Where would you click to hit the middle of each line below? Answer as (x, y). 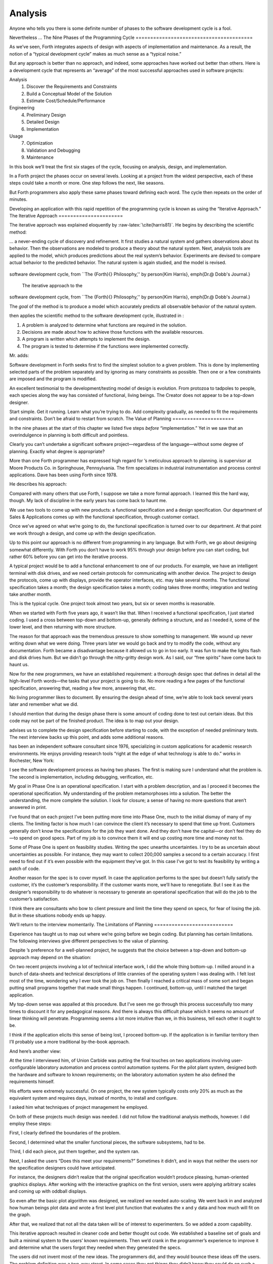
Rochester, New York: (32, 760)
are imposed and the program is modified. (53, 379)
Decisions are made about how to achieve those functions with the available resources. (113, 332)
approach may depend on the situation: (50, 957)
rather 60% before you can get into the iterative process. (69, 557)
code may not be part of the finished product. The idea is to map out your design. (94, 721)
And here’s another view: (35, 1051)
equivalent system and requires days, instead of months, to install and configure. (94, 1098)
